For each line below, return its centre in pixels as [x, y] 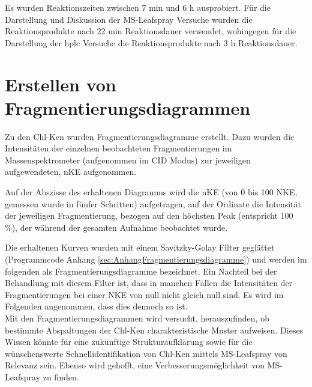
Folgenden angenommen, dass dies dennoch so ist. [96, 306]
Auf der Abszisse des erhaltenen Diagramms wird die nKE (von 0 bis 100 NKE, [151, 192]
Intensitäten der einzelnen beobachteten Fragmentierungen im [118, 148]
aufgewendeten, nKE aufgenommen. [71, 172]
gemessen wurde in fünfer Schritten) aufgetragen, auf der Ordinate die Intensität [153, 203]
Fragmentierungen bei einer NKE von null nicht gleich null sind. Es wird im [144, 294]
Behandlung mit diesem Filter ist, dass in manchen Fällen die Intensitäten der [149, 283]
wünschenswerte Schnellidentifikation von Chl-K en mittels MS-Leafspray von [146, 353]
